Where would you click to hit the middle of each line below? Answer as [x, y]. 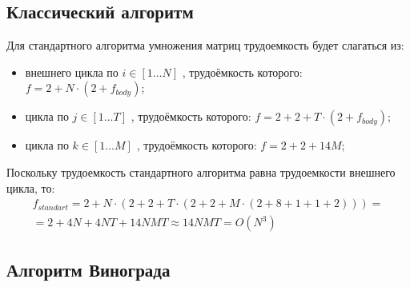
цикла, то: [31, 187]
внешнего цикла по [72, 72]
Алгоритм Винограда [88, 269]
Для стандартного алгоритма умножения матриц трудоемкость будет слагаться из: [205, 45]
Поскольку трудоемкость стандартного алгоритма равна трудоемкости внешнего [201, 171]
